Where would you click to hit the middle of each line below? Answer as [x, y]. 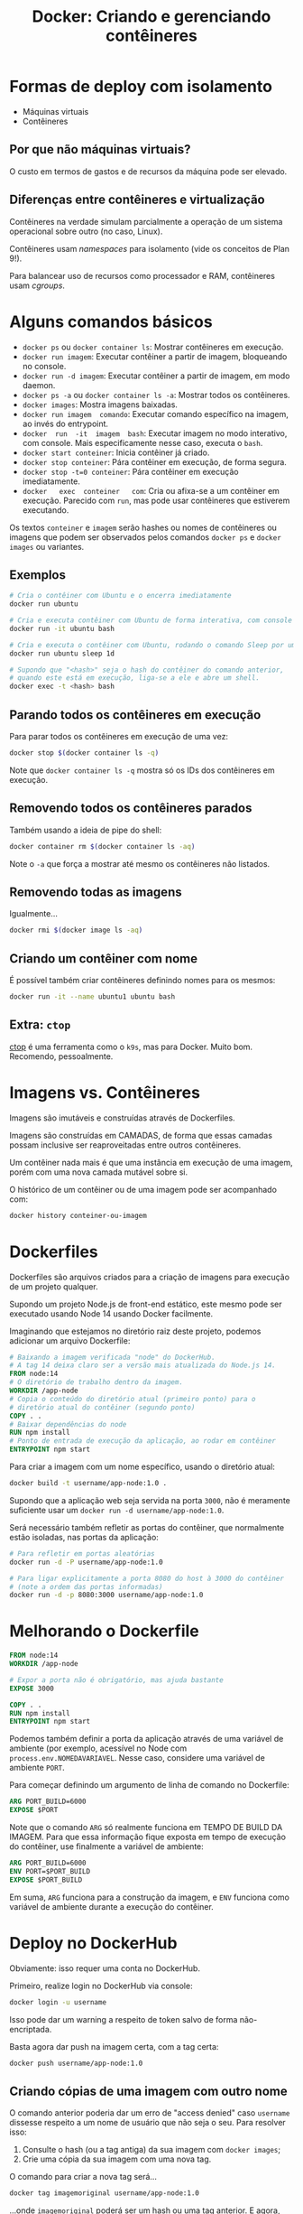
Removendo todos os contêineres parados [131, 809]
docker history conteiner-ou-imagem [78, 1215]
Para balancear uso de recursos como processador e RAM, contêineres [142, 275]
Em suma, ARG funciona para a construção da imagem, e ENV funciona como [150, 1897]
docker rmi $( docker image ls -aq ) [76, 930]
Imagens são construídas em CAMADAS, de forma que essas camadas [141, 1135]
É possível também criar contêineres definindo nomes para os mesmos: [142, 981]
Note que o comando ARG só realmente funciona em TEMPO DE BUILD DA [146, 1828]
